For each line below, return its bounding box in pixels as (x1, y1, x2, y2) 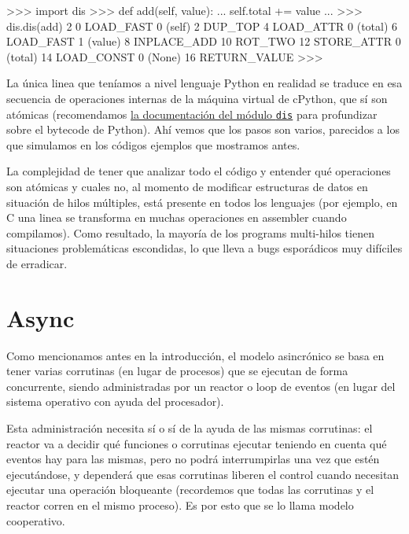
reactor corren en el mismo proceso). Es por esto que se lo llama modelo (6, 497, 354, 514)
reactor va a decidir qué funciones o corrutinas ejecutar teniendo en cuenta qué (6, 435, 387, 451)
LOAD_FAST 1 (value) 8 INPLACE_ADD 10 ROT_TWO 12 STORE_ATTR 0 (6, 33, 401, 50)
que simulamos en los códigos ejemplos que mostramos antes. (6, 136, 300, 153)
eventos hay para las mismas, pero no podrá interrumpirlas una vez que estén (6, 451, 380, 467)
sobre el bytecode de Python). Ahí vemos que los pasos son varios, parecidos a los (6, 121, 400, 138)
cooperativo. (6, 512, 65, 528)
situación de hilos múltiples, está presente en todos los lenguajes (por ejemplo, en (6, 193, 398, 210)
